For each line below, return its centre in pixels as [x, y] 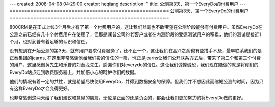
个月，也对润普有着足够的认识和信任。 [50, 41]
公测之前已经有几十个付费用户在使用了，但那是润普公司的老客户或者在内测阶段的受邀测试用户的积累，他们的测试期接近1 [135, 34]
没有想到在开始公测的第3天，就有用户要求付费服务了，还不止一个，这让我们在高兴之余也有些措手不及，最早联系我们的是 [136, 51]
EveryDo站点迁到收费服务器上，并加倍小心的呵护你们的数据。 [74, 72]
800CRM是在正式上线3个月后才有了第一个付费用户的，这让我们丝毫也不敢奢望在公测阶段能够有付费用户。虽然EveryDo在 [136, 27]
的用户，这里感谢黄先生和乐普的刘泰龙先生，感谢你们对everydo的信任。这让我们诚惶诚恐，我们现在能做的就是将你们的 [134, 65]
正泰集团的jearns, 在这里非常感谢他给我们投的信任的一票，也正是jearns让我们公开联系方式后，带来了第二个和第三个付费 [135, 58]
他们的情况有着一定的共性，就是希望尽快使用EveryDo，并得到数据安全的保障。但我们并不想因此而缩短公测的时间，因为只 [137, 81]
